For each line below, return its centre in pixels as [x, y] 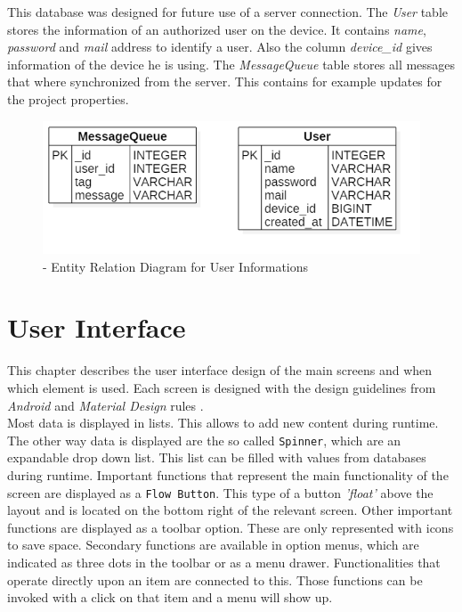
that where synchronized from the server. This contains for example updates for [225, 82]
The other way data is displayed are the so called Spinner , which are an [204, 440]
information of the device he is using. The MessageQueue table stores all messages [231, 64]
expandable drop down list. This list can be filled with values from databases [217, 457]
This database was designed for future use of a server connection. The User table [228, 12]
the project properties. [68, 98]
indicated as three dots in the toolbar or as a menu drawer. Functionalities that [224, 563]
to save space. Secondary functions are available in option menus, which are [213, 545]
